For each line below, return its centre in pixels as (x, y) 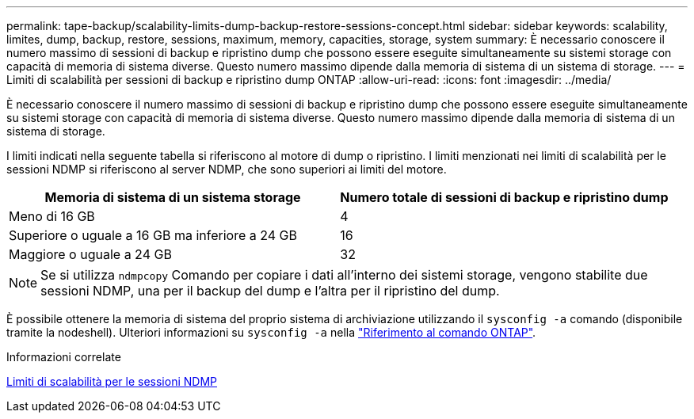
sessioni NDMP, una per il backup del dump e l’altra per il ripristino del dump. (270, 291)
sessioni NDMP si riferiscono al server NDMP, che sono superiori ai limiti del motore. (227, 169)
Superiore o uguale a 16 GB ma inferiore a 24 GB (153, 235)
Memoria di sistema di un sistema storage (173, 197)
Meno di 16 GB (52, 216)
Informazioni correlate (64, 357)
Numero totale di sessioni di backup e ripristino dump (504, 197)
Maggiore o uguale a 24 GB (90, 254)
